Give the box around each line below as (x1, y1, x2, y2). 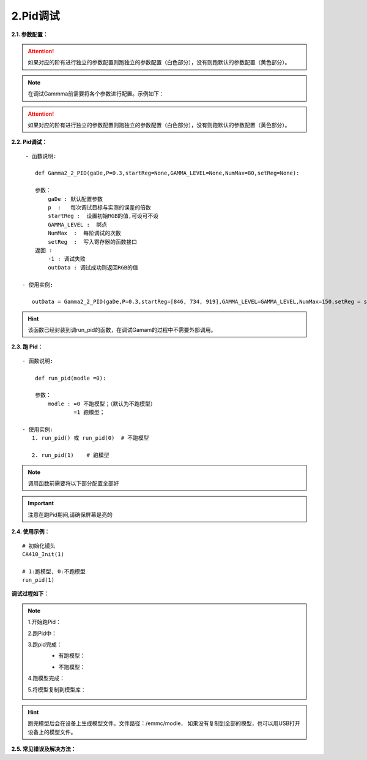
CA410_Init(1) (22, 551, 64, 557)
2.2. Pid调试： (11, 138, 48, 146)
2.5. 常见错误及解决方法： (11, 745, 76, 753)
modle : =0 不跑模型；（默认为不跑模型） (48, 400, 156, 407)
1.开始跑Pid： (28, 619, 61, 626)
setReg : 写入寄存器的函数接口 (48, 238, 138, 245)
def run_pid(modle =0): (34, 374, 106, 382)
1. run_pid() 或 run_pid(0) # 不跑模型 (31, 435, 149, 442)
